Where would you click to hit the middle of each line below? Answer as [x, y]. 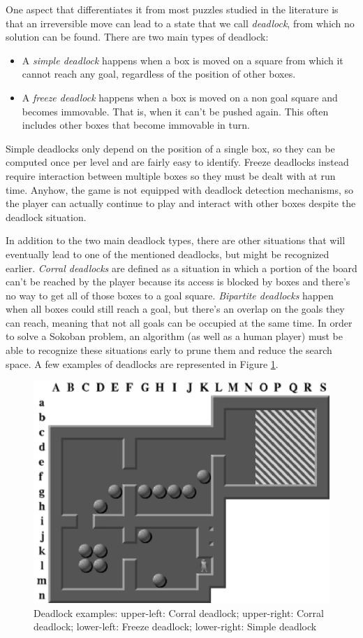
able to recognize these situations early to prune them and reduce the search [169, 350]
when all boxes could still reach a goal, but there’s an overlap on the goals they [175, 309]
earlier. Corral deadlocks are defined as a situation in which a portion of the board [181, 268]
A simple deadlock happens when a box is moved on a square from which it [183, 60]
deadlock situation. [46, 217]
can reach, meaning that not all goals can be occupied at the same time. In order [179, 322]
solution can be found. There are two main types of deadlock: [137, 37]
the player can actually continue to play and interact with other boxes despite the [181, 203]
